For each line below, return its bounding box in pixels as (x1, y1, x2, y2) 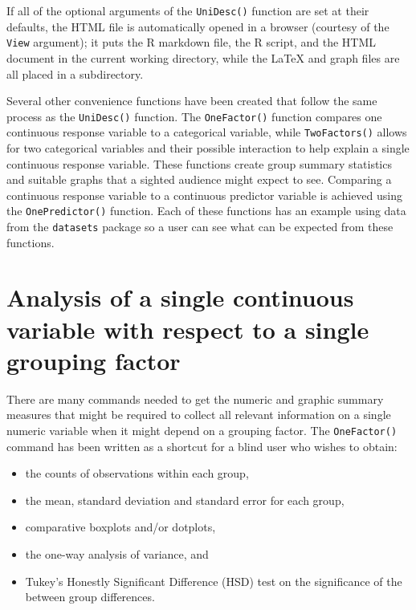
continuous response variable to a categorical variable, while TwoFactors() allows (6, 124, 407, 140)
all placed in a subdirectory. (6, 65, 144, 82)
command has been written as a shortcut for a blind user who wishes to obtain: (6, 437, 398, 454)
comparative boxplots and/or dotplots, (25, 518, 216, 535)
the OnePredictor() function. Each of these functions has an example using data (6, 202, 406, 219)
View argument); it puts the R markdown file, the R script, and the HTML (6, 34, 376, 51)
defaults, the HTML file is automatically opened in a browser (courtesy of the (6, 18, 389, 35)
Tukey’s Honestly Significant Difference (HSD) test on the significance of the (25, 572, 402, 589)
